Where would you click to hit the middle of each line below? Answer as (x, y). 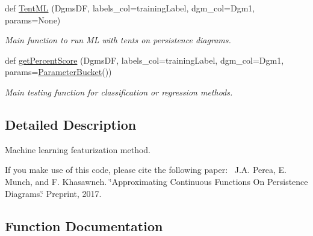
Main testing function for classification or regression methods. (119, 92)
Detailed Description (71, 124)
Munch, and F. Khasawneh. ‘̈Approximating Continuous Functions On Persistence (156, 181)
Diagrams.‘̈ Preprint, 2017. (53, 193)
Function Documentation (84, 225)
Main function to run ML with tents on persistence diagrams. (118, 40)
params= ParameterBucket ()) (58, 72)
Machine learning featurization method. (78, 149)
